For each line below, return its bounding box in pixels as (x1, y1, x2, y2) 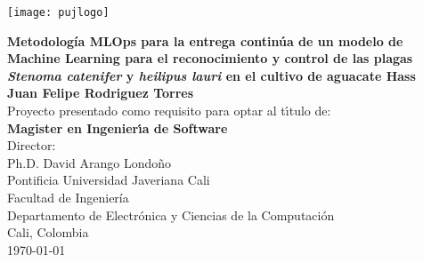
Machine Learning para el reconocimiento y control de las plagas (7, 49, 413, 67)
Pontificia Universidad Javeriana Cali (7, 171, 210, 189)
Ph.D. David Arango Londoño (7, 153, 172, 171)
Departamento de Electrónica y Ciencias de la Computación (7, 205, 335, 224)
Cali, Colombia (7, 223, 89, 242)
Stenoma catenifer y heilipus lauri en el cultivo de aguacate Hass (7, 66, 416, 84)
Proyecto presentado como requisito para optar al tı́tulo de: (7, 101, 331, 120)
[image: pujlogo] (7, 6, 110, 19)
